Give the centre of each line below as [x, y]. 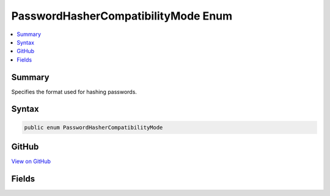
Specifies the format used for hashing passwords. [74, 92]
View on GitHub [31, 161]
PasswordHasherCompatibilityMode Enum [122, 16]
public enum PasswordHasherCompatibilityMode [94, 127]
